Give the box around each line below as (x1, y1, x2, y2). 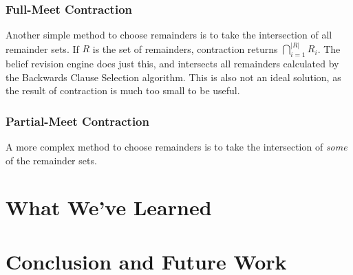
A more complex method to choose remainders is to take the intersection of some (6, 140, 347, 154)
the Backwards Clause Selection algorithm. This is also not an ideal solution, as (6, 69, 341, 84)
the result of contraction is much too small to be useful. (6, 83, 240, 98)
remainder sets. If (6, 41, 79, 56)
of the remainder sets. (6, 153, 97, 167)
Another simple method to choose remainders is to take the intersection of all (6, 27, 332, 42)
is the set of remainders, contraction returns (92, 41, 278, 56)
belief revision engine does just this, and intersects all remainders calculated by (6, 56, 339, 71)
